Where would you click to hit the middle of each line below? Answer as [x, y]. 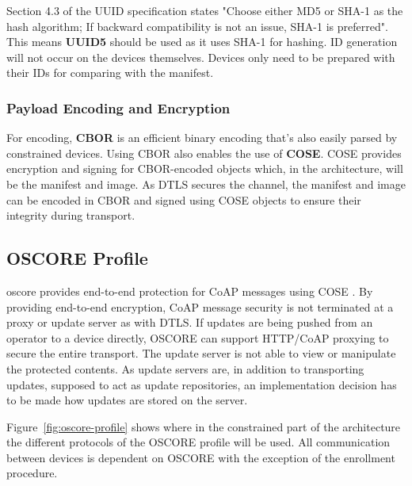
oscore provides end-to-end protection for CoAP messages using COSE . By [190, 291]
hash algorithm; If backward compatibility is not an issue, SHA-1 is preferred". [197, 26]
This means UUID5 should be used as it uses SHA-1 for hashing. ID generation [202, 42]
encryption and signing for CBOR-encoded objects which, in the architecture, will [205, 168]
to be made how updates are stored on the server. [127, 400]
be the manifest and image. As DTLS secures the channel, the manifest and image [206, 184]
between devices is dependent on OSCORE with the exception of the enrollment [201, 457]
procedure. [32, 473]
